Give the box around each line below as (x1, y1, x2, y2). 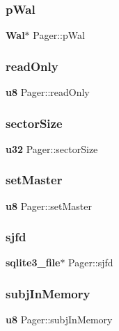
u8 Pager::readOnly (6, 85, 90, 99)
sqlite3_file (6, 255, 61, 270)
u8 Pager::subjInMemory (6, 312, 113, 327)
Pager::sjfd (68, 255, 113, 270)
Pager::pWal (33, 28, 85, 42)
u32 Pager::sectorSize (6, 141, 98, 156)
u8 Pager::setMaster (6, 198, 92, 213)
